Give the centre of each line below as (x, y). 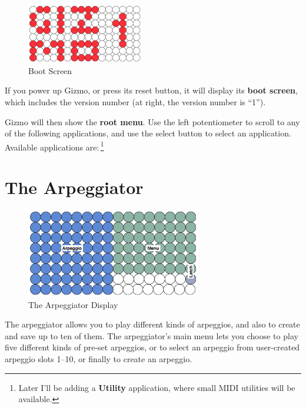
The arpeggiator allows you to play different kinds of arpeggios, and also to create (152, 324)
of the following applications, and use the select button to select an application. (148, 133)
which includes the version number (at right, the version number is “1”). (135, 102)
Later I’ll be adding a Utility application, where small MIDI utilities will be (157, 387)
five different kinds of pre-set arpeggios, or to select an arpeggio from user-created (152, 347)
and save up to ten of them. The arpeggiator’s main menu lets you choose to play (152, 335)
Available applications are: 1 (54, 146)
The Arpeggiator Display (73, 304)
